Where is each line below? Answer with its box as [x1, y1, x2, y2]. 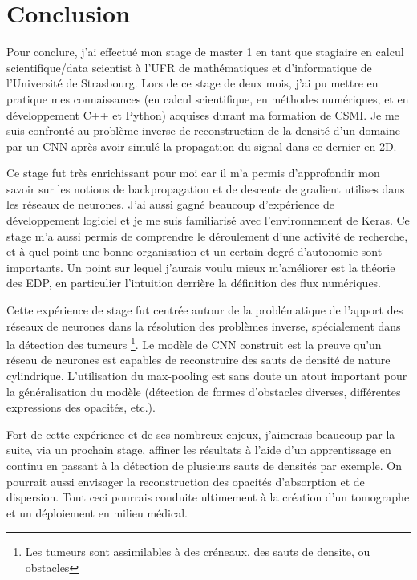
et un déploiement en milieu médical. [6, 504, 188, 521]
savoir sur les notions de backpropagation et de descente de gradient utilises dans [6, 180, 405, 197]
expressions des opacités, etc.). [6, 399, 156, 416]
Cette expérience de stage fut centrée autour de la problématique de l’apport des [6, 302, 403, 318]
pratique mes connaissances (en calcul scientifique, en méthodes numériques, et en [6, 90, 409, 107]
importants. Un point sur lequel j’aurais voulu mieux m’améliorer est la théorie [6, 258, 395, 275]
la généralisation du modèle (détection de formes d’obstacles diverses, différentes [6, 383, 401, 400]
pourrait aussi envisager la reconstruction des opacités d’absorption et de [6, 473, 365, 489]
